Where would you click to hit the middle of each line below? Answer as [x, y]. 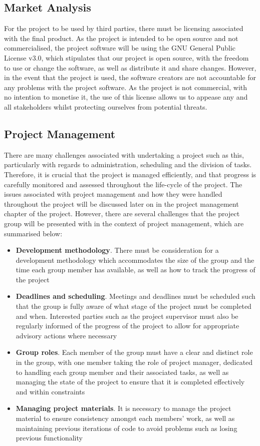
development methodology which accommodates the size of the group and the [135, 260]
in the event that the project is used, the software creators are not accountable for [130, 77]
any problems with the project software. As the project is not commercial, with [126, 87]
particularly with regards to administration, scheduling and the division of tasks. [128, 164]
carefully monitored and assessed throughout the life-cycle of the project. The [123, 184]
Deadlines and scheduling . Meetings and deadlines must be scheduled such [136, 296]
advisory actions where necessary [66, 335]
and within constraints [50, 391]
